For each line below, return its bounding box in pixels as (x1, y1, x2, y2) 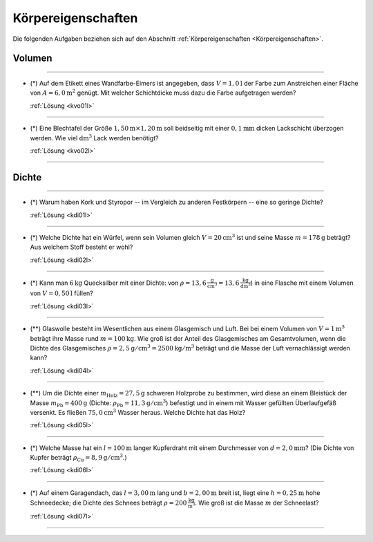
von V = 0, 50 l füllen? (30, 289, 93, 297)
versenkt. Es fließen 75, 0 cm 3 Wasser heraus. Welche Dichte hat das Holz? (30, 408, 246, 416)
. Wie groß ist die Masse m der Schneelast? (194, 498, 319, 507)
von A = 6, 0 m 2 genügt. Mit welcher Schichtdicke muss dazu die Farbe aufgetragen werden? (30, 88, 296, 97)
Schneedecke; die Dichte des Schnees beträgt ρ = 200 (30, 498, 187, 507)
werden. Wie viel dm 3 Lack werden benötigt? (30, 133, 159, 142)
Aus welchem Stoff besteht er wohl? (30, 243, 133, 252)
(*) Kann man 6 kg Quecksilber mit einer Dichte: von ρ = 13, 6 (30, 279, 207, 287)
